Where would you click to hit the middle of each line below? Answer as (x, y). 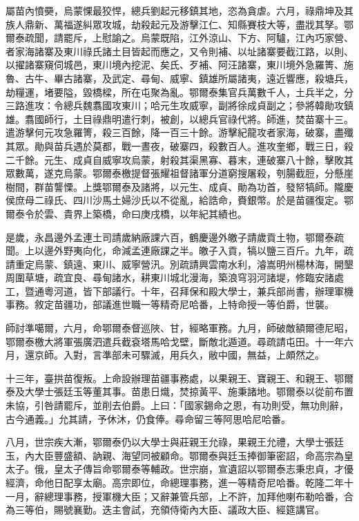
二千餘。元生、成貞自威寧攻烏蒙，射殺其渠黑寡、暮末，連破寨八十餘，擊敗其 (179, 159)
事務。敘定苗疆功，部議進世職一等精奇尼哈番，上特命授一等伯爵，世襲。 (170, 304)
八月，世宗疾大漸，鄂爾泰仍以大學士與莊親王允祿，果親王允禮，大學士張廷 (175, 442)
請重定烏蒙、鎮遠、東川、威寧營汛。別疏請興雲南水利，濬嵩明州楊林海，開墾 (179, 264)
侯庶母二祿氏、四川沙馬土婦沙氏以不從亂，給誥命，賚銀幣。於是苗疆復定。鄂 (179, 200)
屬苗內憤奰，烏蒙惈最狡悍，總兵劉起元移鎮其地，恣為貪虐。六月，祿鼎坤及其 (179, 10)
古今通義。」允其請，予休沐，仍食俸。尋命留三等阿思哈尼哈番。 (148, 418)
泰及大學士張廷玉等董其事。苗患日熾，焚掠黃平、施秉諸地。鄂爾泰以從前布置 (179, 391)
